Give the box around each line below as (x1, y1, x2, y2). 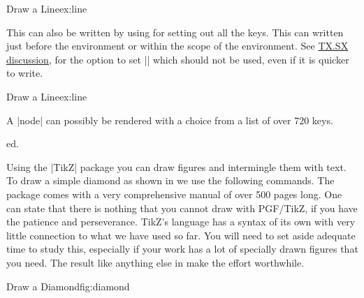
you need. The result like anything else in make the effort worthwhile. (6, 255, 305, 269)
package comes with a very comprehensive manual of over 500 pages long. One (6, 186, 342, 201)
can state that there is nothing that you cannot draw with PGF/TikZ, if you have (6, 200, 358, 215)
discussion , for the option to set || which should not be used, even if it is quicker (6, 52, 349, 66)
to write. (6, 66, 43, 80)
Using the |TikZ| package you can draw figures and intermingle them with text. (6, 159, 347, 174)
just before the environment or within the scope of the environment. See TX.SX (6, 38, 349, 53)
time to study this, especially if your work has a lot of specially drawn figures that (6, 241, 358, 256)
